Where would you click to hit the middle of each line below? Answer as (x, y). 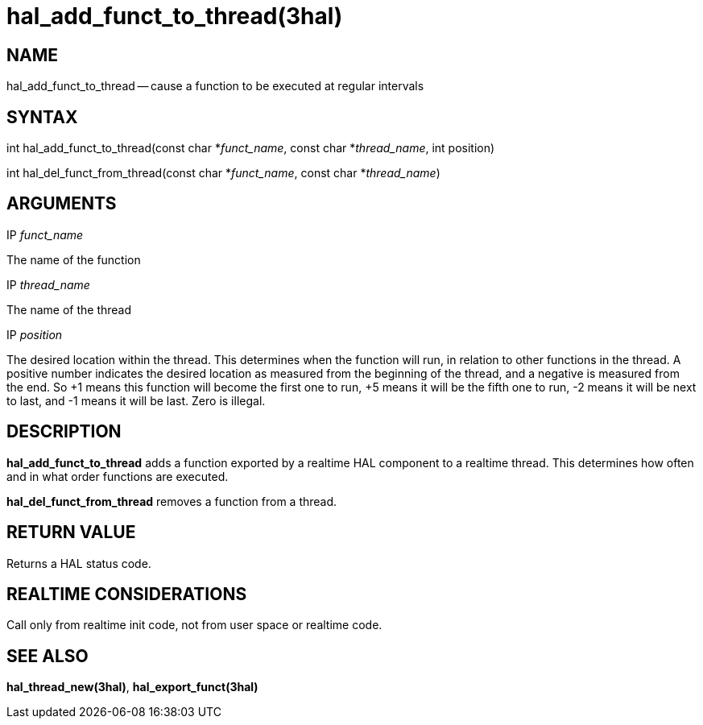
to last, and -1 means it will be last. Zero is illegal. (136, 400)
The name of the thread (69, 309)
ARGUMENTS (62, 204)
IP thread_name (48, 284)
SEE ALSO (48, 656)
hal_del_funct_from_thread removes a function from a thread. (172, 501)
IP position (35, 334)
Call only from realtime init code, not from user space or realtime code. (194, 625)
